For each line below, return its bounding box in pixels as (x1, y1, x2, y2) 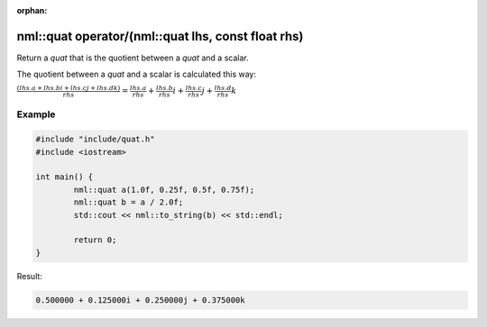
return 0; (73, 235, 117, 245)
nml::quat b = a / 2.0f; (73, 197, 184, 207)
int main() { (35, 172, 94, 182)
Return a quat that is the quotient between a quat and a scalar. (16, 52, 249, 63)
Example (16, 108, 56, 121)
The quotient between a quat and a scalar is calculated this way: (16, 68, 257, 80)
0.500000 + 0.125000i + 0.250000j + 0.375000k (35, 295, 245, 305)
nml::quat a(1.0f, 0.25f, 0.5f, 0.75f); (73, 185, 255, 195)
